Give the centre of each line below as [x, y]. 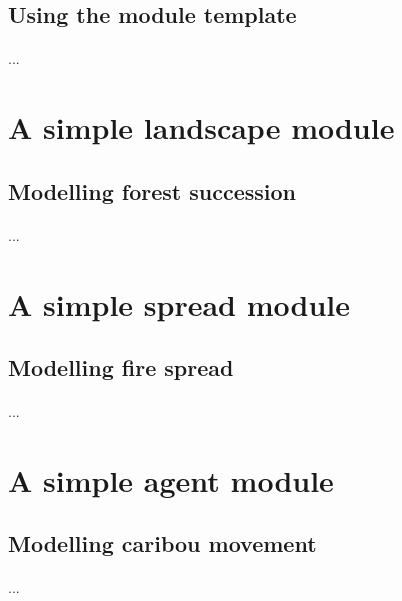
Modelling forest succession [152, 190]
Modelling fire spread [121, 367]
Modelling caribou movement [162, 543]
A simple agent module [171, 479]
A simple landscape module [201, 127]
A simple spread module [179, 303]
